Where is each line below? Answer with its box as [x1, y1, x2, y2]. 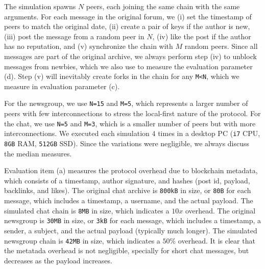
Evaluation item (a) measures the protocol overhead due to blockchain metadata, [4, 165, 258, 176]
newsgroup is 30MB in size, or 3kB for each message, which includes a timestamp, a [4, 215, 261, 226]
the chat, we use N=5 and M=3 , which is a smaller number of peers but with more [4, 118, 256, 128]
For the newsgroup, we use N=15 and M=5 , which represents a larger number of [4, 98, 248, 109]
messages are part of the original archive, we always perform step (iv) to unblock [4, 50, 257, 61]
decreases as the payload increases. [4, 255, 112, 265]
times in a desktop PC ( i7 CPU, [158, 128, 260, 139]
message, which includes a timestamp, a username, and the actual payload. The [4, 195, 253, 206]
